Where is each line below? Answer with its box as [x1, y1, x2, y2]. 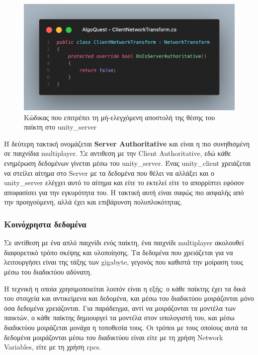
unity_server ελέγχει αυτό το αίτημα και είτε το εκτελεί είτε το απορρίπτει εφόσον [4, 177, 245, 188]
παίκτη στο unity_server [24, 122, 97, 132]
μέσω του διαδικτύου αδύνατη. [4, 267, 92, 277]
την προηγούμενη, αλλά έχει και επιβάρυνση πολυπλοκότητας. [4, 197, 182, 207]
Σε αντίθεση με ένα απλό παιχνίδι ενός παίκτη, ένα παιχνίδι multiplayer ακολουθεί [4, 237, 244, 248]
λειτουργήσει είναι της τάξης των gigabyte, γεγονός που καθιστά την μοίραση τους [4, 257, 243, 267]
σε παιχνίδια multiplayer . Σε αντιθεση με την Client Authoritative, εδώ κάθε [4, 148, 231, 158]
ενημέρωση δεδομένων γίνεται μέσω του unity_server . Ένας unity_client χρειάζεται [4, 158, 251, 168]
